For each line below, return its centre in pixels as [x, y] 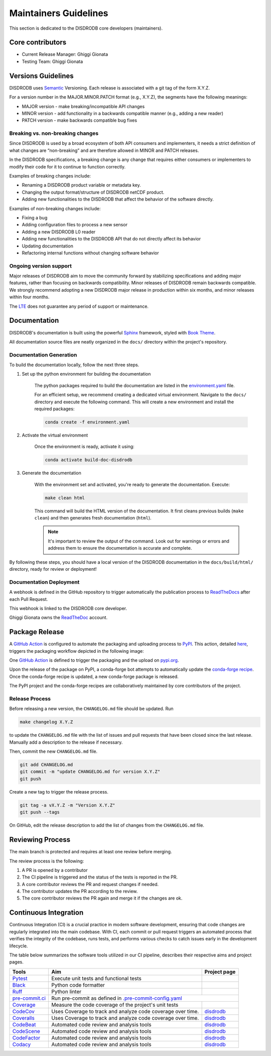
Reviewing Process [40, 840]
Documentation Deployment [44, 582]
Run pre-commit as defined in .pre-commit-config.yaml [117, 998]
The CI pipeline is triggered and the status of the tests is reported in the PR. [100, 877]
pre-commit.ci [29, 998]
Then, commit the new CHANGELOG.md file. [53, 751]
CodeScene [26, 1031]
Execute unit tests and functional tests [96, 978]
